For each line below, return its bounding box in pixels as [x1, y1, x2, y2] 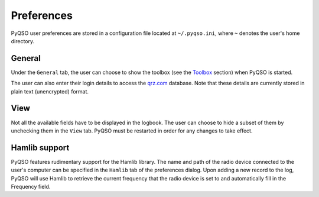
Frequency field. [11, 183, 51, 190]
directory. [11, 37, 35, 44]
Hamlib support [11, 143, 70, 153]
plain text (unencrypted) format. [11, 88, 89, 95]
